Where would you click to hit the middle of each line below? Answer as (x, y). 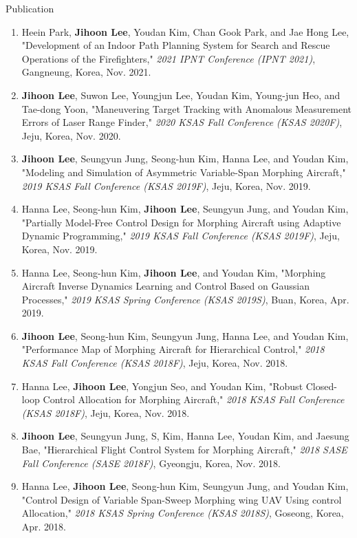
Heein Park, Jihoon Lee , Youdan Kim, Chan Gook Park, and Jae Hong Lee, (185, 31)
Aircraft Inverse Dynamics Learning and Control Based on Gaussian (165, 286)
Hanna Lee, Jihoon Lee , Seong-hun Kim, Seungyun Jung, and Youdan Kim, (185, 486)
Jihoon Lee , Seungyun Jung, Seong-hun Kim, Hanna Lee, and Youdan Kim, (185, 159)
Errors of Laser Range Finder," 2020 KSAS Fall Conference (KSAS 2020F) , (182, 122)
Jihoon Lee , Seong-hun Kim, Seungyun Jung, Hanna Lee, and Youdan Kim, (185, 335)
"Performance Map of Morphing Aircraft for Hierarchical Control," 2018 (173, 349)
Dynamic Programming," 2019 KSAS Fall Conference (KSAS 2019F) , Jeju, (181, 236)
